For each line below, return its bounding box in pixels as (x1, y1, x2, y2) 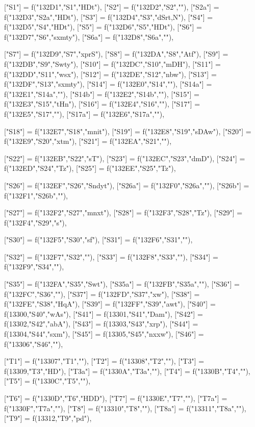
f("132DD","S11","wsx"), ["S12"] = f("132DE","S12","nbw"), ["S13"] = (4, 68, 217, 79)
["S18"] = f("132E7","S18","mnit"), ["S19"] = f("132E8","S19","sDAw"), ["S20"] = (4, 125, 251, 136)
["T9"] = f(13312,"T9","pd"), (4, 413, 92, 423)
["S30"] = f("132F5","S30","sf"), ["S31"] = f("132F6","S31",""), (4, 234, 193, 245)
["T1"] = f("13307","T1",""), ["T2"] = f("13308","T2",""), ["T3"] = (4, 356, 205, 366)
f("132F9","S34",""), (4, 261, 64, 272)
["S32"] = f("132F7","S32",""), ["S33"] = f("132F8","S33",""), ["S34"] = (4, 251, 218, 262)
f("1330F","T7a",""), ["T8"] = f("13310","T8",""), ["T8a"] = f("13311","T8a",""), (4, 403, 246, 413)
